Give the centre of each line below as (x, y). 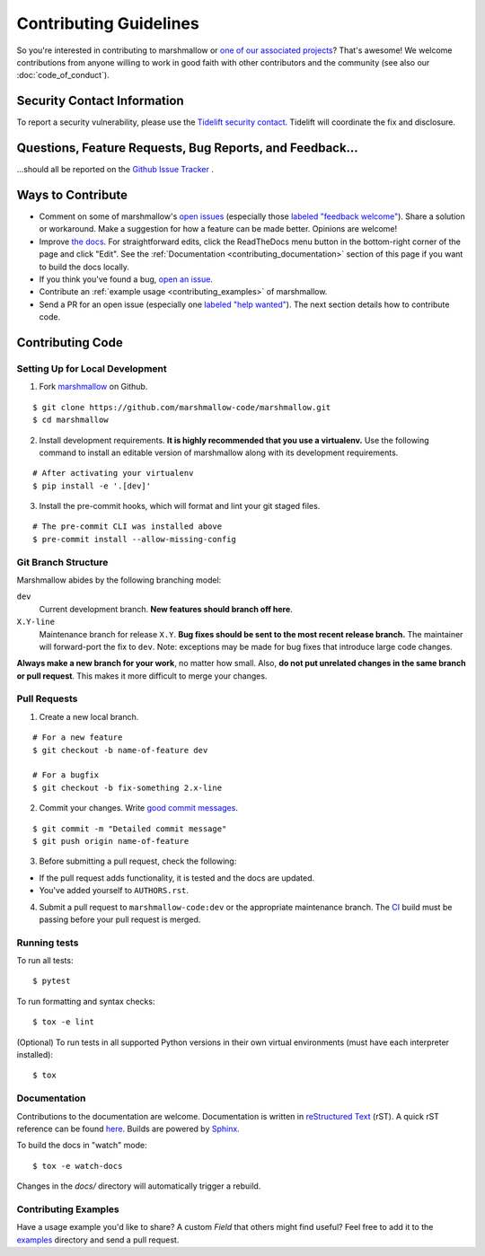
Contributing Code (70, 343)
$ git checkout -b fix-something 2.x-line (128, 787)
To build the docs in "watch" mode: (82, 1146)
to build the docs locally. (84, 267)
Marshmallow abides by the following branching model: (119, 580)
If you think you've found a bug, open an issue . (126, 279)
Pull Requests (47, 698)
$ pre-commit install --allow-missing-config (135, 539)
